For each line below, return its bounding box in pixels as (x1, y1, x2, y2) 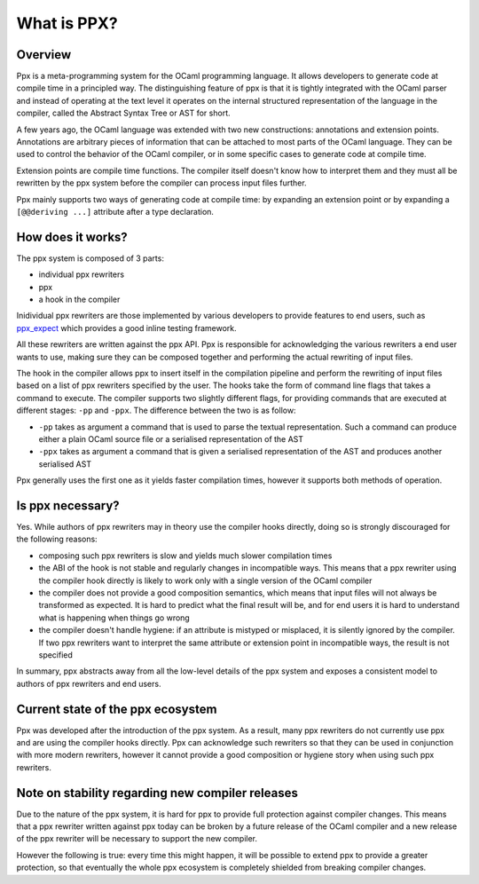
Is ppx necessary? (16, 498, 120, 513)
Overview (16, 47, 72, 62)
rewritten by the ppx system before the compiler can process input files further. (16, 178, 307, 188)
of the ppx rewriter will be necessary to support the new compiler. (16, 833, 257, 844)
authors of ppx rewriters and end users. (16, 678, 161, 689)
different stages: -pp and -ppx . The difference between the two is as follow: (16, 405, 296, 416)
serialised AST (38, 458, 92, 470)
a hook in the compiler (38, 294, 121, 305)
